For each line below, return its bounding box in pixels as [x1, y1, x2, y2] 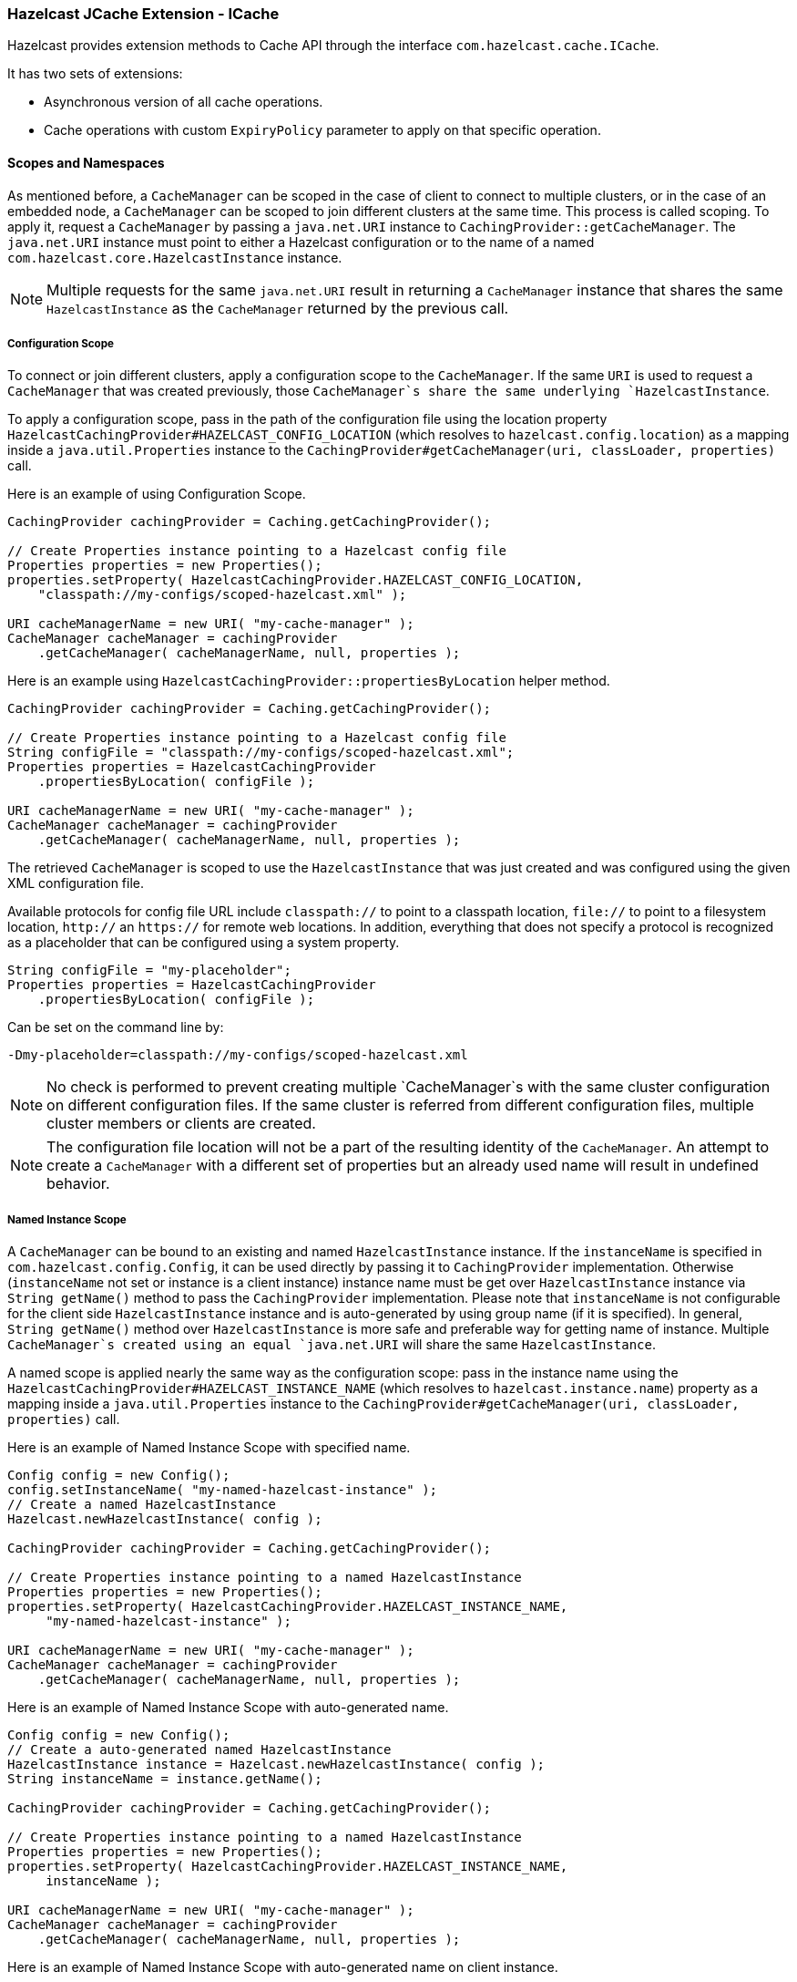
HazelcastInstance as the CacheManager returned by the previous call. [46, 298, 509, 317]
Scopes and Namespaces [7, 154, 165, 170]
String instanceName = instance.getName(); [7, 1771, 322, 1787]
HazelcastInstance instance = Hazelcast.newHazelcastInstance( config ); [7, 1757, 546, 1772]
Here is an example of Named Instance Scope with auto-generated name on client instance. [7, 1959, 558, 1976]
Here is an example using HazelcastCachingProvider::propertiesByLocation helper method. [7, 673, 610, 689]
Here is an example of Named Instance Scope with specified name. [7, 1440, 411, 1456]
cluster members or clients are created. [46, 1114, 316, 1133]
